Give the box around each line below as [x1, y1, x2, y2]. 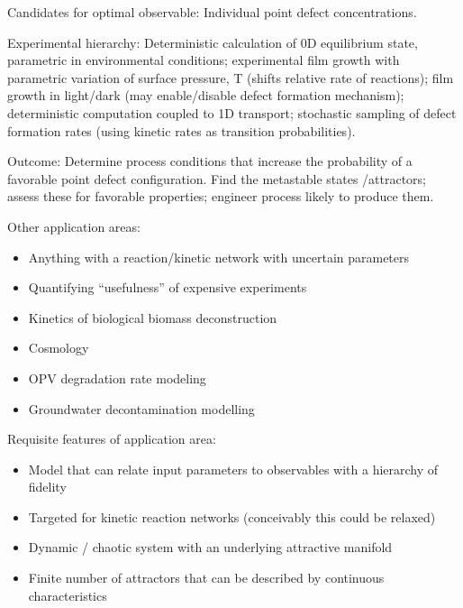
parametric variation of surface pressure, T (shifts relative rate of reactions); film [7, 68, 454, 87]
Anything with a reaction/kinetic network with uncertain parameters [28, 247, 410, 266]
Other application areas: [7, 216, 141, 235]
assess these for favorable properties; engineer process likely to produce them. [7, 187, 434, 206]
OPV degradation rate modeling [28, 368, 206, 387]
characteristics [28, 585, 107, 604]
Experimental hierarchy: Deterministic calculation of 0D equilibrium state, [7, 32, 418, 51]
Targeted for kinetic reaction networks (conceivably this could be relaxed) [28, 507, 436, 526]
